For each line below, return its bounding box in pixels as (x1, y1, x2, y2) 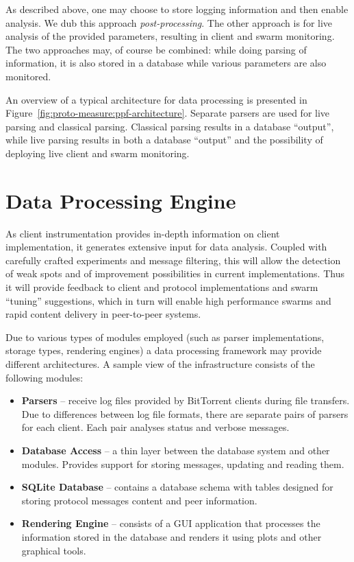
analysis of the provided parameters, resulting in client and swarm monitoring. (5, 29, 335, 43)
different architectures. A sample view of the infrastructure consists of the (5, 357, 315, 371)
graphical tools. (21, 543, 86, 557)
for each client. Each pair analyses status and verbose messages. (21, 420, 290, 434)
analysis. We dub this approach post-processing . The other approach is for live (5, 15, 333, 30)
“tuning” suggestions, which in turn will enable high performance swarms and (5, 293, 331, 307)
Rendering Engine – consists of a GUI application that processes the (21, 516, 320, 530)
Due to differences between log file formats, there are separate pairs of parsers (21, 406, 349, 421)
